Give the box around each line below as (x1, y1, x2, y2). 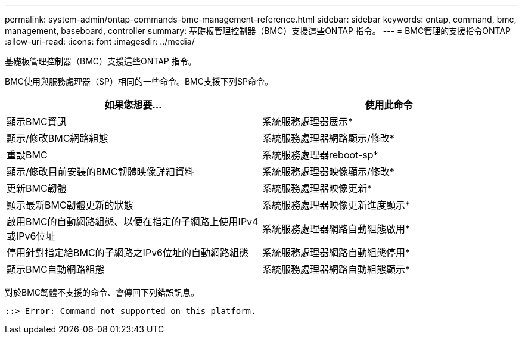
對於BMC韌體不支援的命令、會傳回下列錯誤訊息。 (5, 287, 200, 297)
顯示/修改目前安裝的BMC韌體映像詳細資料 (7, 166, 194, 178)
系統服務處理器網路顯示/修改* (262, 132, 394, 144)
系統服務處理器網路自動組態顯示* (262, 263, 411, 275)
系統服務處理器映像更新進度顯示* (262, 199, 411, 211)
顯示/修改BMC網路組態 (7, 132, 108, 144)
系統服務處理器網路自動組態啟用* (262, 223, 411, 235)
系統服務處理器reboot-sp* (262, 149, 378, 161)
